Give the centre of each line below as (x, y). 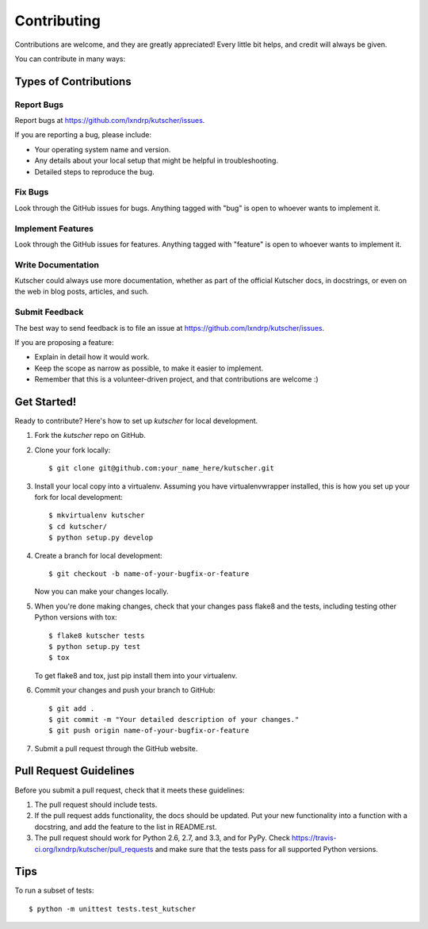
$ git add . (72, 708)
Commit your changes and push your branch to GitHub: (125, 690)
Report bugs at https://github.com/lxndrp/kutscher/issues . (110, 121)
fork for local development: (78, 497)
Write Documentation (57, 264)
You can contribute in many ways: (70, 59)
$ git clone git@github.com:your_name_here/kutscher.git (162, 468)
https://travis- (314, 838)
